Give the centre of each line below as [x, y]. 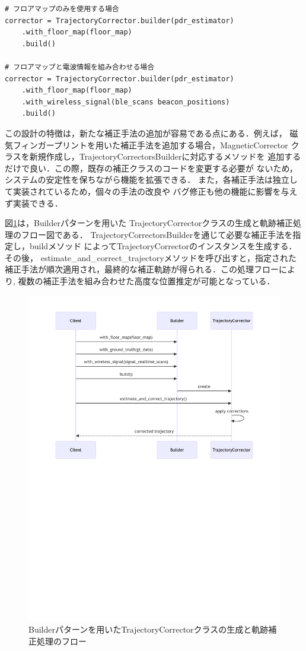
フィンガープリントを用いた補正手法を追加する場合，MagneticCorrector [150, 145]
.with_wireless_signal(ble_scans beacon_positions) [126, 102]
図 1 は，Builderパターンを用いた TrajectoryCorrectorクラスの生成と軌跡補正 [149, 223]
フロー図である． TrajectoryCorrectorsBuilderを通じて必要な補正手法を [157, 234]
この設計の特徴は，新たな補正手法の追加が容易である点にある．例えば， [146, 133]
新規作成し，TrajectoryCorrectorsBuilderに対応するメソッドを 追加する [165, 156]
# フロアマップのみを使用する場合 [62, 9]
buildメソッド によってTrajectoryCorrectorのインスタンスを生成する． [163, 246]
